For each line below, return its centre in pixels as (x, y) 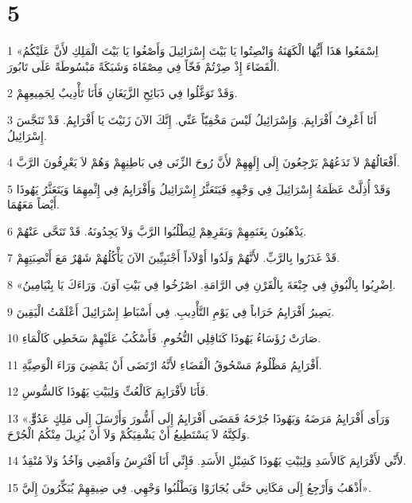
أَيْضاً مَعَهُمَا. (33, 204)
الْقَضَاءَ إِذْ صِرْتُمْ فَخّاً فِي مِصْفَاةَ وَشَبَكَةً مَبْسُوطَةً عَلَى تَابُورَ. (144, 66)
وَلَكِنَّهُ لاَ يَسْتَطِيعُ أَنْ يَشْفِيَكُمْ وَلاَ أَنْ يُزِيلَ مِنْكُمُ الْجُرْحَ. (128, 433)
